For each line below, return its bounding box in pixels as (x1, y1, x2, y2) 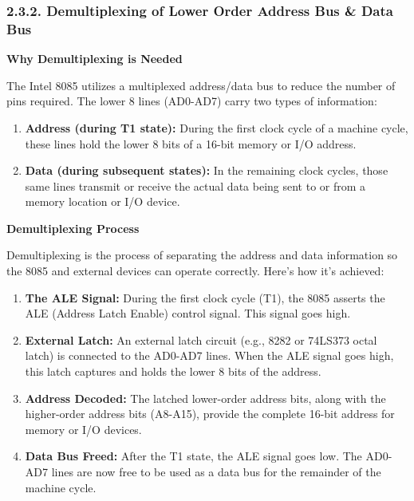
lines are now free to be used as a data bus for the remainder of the (51, 464, 381, 480)
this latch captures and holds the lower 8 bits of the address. (25, 363, 321, 380)
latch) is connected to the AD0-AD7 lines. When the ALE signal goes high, (25, 347, 394, 364)
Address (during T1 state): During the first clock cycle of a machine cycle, (25, 119, 408, 136)
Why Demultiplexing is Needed (6, 50, 183, 67)
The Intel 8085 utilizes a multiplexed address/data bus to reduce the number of (6, 77, 396, 93)
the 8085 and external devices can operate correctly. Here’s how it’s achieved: (6, 262, 384, 279)
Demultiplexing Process (6, 219, 140, 236)
